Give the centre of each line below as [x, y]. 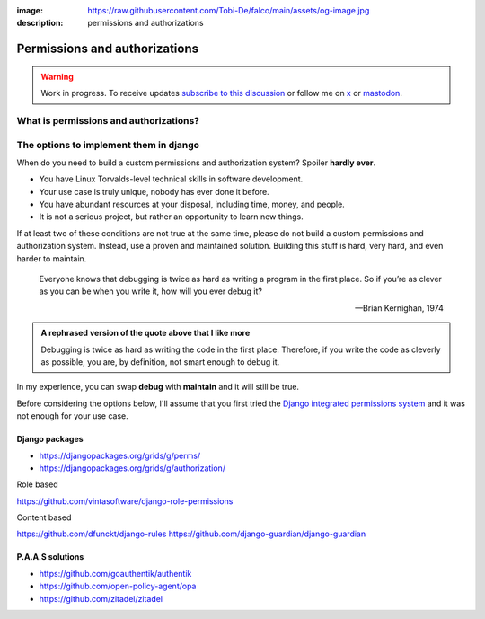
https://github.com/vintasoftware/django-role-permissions [125, 501]
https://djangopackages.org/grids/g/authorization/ [132, 468]
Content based [44, 517]
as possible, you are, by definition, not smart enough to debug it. [160, 362]
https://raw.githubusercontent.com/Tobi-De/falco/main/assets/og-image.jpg [229, 10]
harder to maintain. [52, 258]
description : [40, 23]
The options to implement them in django [108, 145]
